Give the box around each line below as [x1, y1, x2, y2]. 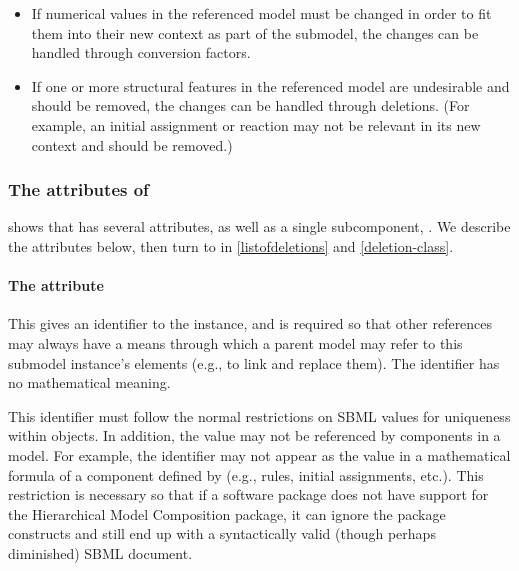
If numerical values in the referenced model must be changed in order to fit [31, 3, 492, 23]
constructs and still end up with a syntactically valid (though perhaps [8, 523, 436, 544]
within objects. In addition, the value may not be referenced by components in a [8, 425, 501, 446]
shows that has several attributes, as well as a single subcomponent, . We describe [8, 216, 511, 237]
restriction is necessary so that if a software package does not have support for [8, 484, 489, 505]
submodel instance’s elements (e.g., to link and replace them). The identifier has [8, 352, 500, 373]
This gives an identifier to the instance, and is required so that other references [8, 313, 493, 334]
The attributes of [8, 177, 149, 202]
